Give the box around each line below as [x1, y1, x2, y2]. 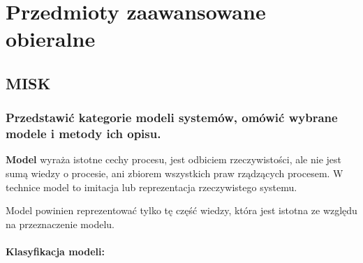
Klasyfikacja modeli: [6, 244, 105, 259]
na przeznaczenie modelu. [6, 216, 114, 231]
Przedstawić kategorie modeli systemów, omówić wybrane [6, 109, 338, 126]
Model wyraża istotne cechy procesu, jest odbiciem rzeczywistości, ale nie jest [6, 152, 342, 167]
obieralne [6, 24, 96, 53]
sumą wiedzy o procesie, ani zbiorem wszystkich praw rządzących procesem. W [6, 166, 343, 181]
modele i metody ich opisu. [6, 125, 161, 142]
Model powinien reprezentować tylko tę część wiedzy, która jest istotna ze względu [6, 203, 357, 218]
